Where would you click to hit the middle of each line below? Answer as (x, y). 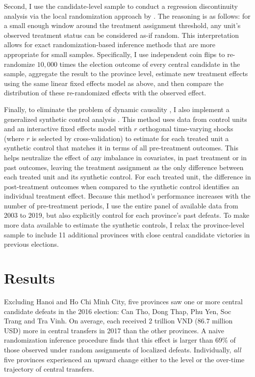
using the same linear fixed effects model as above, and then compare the (114, 83)
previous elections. (31, 244)
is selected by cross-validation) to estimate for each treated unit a (130, 138)
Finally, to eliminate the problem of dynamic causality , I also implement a (117, 109)
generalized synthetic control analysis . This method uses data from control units (126, 119)
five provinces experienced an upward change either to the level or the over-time (124, 359)
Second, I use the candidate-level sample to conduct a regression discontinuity (121, 6)
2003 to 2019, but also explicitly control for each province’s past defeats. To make (127, 215)
